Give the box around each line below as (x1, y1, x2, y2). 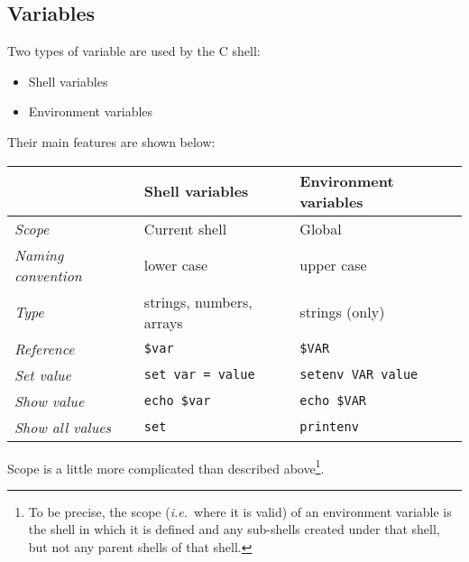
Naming (14, 244, 64, 265)
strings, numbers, (143, 290, 253, 312)
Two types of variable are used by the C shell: (7, 41, 261, 60)
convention (14, 264, 82, 286)
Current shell (143, 217, 227, 239)
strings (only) (299, 301, 385, 323)
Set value (14, 364, 71, 385)
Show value (14, 390, 85, 411)
